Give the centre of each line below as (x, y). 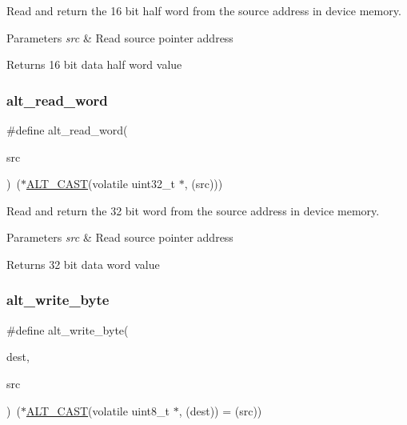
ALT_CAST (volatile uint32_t (101, 184)
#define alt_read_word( (67, 130)
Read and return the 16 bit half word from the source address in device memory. (204, 10)
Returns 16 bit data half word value (94, 64)
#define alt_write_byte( (68, 329)
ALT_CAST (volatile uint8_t (98, 410)
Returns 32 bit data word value (83, 264)
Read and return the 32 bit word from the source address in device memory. (193, 210)
